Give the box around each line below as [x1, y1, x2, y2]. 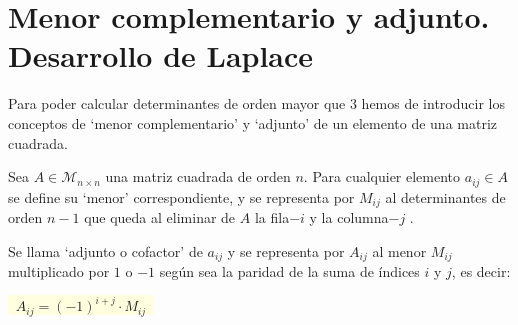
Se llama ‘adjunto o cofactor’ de [8, 240, 203, 261]
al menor [372, 240, 427, 261]
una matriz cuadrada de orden [105, 166, 291, 187]
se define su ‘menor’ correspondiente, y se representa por [8, 186, 355, 207]
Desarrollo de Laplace [8, 35, 314, 76]
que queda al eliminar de [84, 207, 236, 227]
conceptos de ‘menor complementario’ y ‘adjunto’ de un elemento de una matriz [8, 112, 498, 133]
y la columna [309, 207, 389, 227]
